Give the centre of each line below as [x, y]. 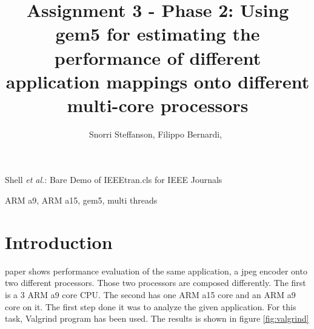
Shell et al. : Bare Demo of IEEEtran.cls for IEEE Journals [114, 180]
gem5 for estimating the [158, 34]
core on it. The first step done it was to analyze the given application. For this [151, 306]
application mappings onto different [158, 81]
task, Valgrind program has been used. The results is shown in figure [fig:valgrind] [157, 318]
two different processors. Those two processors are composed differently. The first [155, 283]
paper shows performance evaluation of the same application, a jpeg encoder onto [156, 271]
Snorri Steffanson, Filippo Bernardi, [155, 134]
